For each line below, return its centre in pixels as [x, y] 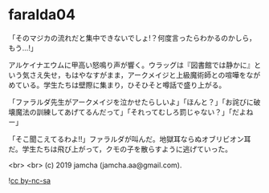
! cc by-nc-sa [29, 180]
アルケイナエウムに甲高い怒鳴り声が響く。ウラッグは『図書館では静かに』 [131, 65]
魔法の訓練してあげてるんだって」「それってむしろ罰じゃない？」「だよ [130, 112]
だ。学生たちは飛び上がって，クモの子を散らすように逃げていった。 [120, 149]
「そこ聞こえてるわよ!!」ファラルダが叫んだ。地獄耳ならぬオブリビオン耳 [130, 139]
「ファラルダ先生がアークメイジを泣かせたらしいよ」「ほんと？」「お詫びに [131, 102]
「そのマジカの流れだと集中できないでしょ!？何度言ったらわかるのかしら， [132, 38]
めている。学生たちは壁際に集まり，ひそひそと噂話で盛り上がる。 [117, 85]
